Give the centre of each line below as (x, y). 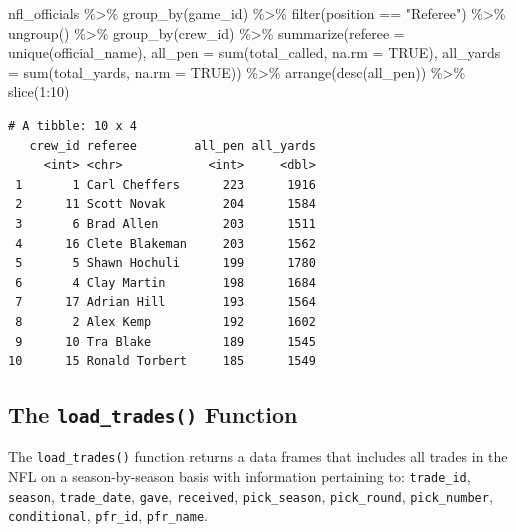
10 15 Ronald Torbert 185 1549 (162, 361)
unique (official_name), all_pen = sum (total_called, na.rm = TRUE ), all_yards (254, 52)
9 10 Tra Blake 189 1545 (165, 341)
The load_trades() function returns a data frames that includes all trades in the (258, 456)
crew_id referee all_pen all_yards (172, 145)
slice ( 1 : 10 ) (39, 91)
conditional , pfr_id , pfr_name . (108, 515)
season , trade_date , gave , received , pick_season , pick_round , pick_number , (250, 495)
